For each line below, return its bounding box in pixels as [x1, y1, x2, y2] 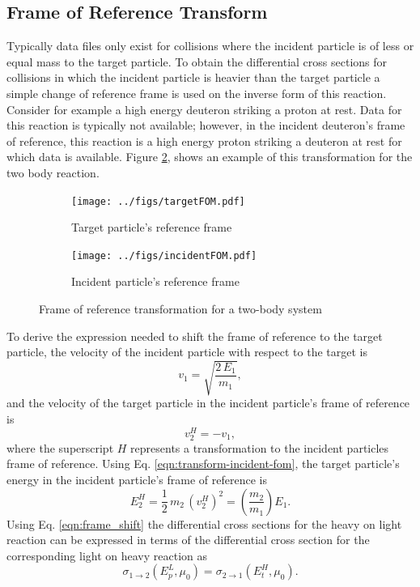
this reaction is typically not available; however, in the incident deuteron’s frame [6, 117, 405, 134]
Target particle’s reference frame [71, 219, 232, 236]
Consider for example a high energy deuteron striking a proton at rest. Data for [6, 100, 402, 117]
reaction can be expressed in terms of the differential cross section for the [6, 531, 370, 548]
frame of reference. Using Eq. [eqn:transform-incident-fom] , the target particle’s [6, 455, 400, 472]
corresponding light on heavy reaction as [6, 547, 208, 564]
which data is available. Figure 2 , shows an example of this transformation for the [6, 148, 413, 165]
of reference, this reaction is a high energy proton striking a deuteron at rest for [6, 132, 402, 149]
